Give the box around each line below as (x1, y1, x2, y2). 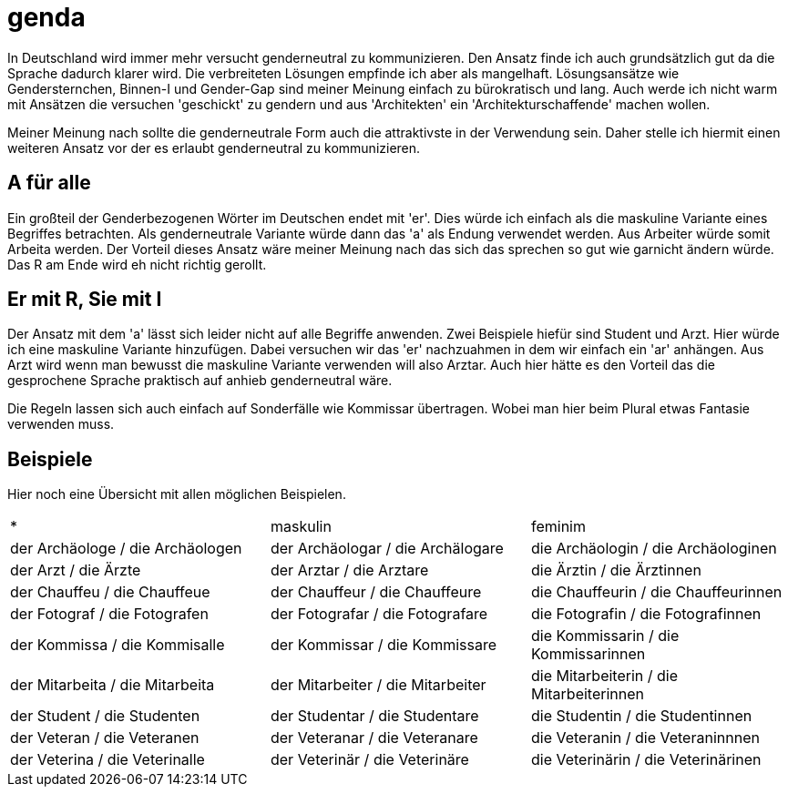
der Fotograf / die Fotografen (10, 605, 209, 624)
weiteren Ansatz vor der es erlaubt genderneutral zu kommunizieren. (7, 139, 421, 156)
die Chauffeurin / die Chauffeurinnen (530, 583, 783, 602)
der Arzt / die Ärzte (10, 561, 141, 580)
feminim (530, 517, 586, 536)
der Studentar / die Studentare (270, 707, 479, 726)
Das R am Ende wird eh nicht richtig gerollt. (7, 256, 267, 272)
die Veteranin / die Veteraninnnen (530, 728, 760, 748)
